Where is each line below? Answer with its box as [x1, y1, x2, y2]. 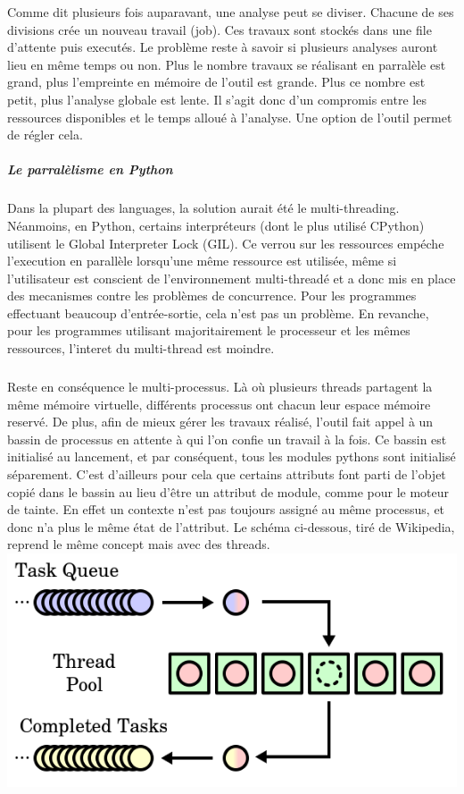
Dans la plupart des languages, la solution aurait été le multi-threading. [7, 198, 400, 217]
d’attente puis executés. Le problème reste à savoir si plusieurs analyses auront [7, 38, 438, 56]
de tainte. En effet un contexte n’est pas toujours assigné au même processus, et [7, 500, 445, 519]
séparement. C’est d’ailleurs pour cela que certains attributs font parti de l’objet [7, 465, 446, 483]
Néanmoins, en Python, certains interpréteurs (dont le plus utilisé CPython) [7, 215, 425, 234]
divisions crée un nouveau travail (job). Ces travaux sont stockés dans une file [7, 20, 432, 38]
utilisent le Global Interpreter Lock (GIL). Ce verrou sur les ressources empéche [7, 233, 444, 252]
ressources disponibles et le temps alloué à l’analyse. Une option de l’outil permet [7, 107, 452, 126]
